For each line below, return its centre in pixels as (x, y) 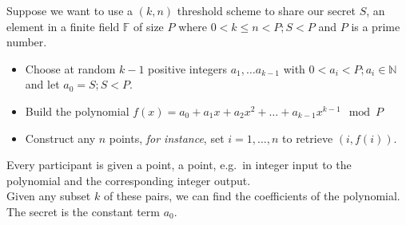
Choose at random (70, 68)
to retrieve (308, 138)
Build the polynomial (77, 111)
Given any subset (49, 196)
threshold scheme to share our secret (267, 10)
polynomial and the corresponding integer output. (129, 180)
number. (27, 42)
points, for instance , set (167, 138)
